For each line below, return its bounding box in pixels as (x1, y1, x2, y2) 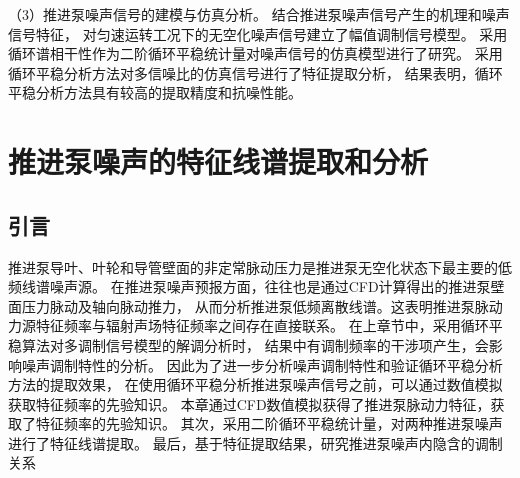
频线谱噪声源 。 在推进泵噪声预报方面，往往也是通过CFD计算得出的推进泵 (8, 276, 491, 297)
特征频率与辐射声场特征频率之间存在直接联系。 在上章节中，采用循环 (35, 315, 489, 336)
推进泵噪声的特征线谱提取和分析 (8, 141, 429, 182)
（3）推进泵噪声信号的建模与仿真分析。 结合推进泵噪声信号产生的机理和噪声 (8, 4, 510, 24)
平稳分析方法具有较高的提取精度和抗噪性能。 (8, 82, 302, 103)
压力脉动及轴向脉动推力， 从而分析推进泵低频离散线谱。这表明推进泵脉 (21, 295, 489, 316)
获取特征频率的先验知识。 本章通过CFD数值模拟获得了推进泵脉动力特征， (8, 393, 491, 414)
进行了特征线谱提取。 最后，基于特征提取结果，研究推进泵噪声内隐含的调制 (8, 432, 503, 453)
